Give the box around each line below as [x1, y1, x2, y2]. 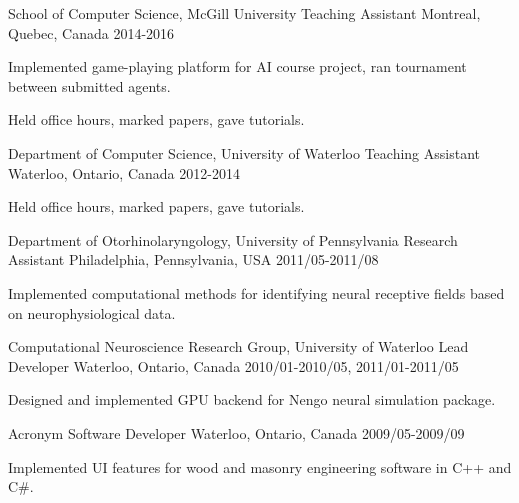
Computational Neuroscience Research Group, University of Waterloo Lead [8, 336, 469, 357]
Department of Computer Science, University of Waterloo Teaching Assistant [8, 142, 481, 163]
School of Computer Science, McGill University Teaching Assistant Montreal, [8, 3, 481, 23]
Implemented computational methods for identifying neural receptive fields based [8, 282, 505, 303]
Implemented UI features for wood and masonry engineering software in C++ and [8, 456, 512, 477]
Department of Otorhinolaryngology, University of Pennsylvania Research [8, 229, 458, 250]
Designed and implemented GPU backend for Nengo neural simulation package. [8, 389, 496, 410]
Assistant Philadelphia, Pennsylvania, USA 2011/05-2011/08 [8, 249, 379, 270]
